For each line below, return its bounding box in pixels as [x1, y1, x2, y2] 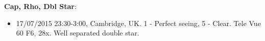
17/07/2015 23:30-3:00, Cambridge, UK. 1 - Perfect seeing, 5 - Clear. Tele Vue [16, 17, 261, 28]
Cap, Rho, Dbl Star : [4, 1, 77, 11]
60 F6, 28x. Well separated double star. [16, 27, 139, 38]
